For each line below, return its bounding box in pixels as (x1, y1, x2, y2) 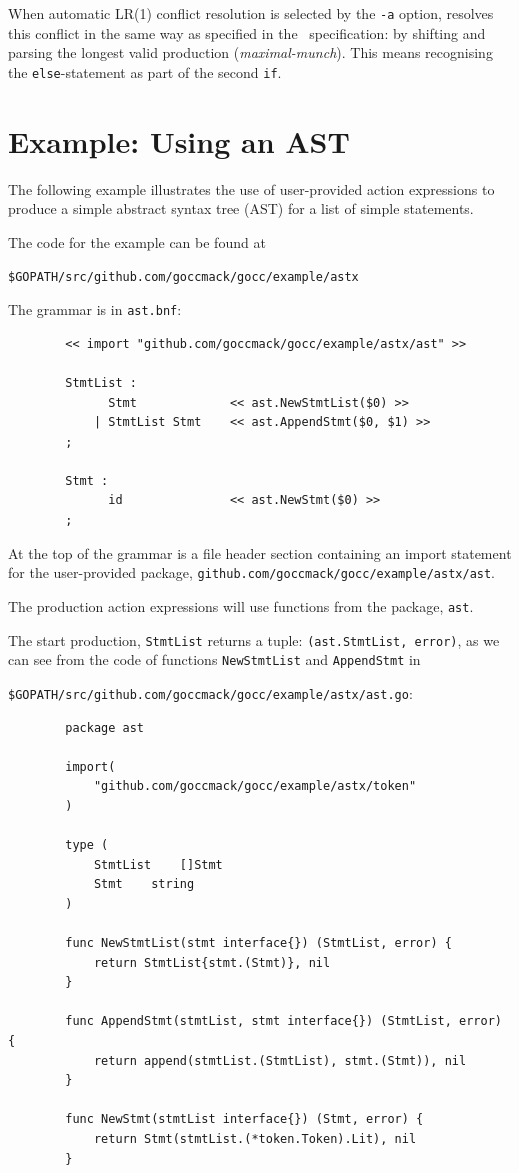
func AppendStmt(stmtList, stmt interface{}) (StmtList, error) (65, 1014, 502, 1029)
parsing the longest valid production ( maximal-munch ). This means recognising (8, 42, 493, 63)
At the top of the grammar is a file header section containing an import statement (8, 542, 512, 563)
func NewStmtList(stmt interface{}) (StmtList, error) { (65, 936, 452, 951)
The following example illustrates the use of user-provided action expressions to (8, 178, 495, 199)
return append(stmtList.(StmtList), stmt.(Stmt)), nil (93, 1053, 467, 1068)
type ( (65, 838, 109, 853)
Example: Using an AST (8, 120, 350, 161)
